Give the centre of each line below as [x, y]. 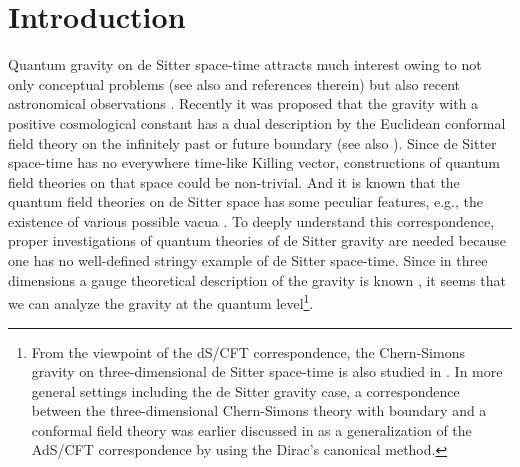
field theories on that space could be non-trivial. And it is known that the [234, 181]
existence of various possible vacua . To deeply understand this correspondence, [251, 220]
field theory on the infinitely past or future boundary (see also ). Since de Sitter [252, 142]
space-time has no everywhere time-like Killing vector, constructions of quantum [254, 162]
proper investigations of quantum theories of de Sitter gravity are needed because [257, 240]
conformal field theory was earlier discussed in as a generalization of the [251, 429]
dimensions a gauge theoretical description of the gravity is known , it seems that [257, 279]
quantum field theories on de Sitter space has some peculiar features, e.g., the [245, 201]
